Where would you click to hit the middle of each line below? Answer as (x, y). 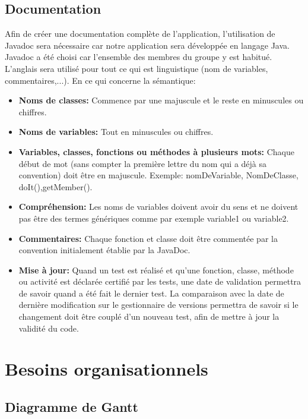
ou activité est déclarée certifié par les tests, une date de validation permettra (160, 281)
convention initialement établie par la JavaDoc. (104, 250)
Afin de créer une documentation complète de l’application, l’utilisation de (140, 34)
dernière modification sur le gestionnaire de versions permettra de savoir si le (158, 305)
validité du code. (49, 328)
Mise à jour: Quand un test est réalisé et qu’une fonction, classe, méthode (156, 270)
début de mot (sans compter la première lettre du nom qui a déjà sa (143, 163)
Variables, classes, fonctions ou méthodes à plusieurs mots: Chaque (157, 151)
